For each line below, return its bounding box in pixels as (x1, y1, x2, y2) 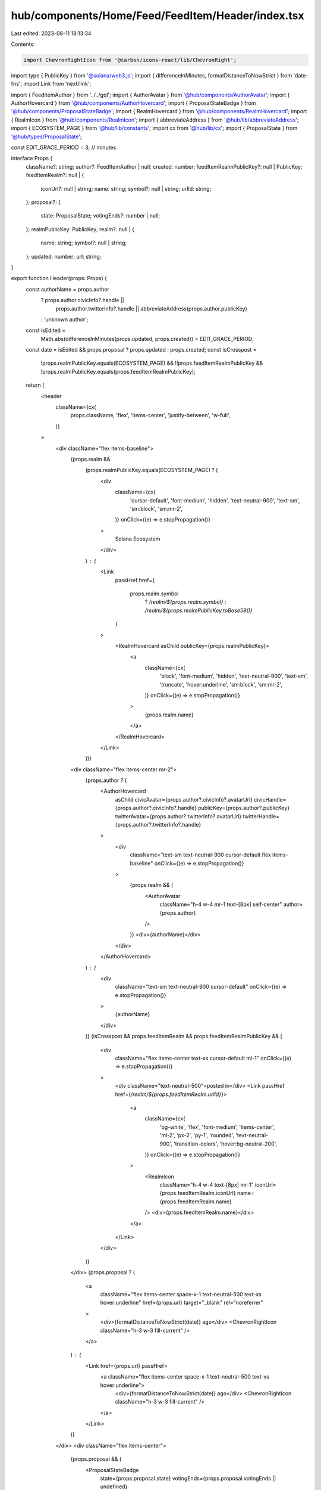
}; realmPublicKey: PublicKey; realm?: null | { (26, 225, 135, 232)
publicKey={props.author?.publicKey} (198, 805, 290, 812)
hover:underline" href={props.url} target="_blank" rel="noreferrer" (100, 1299, 264, 1306)
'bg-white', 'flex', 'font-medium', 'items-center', (159, 1123, 275, 1131)
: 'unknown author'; (40, 316, 89, 323)
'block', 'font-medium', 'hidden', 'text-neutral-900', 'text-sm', (159, 672, 309, 679)
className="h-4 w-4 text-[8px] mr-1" (159, 1181, 254, 1188)
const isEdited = (26, 327, 66, 334)
